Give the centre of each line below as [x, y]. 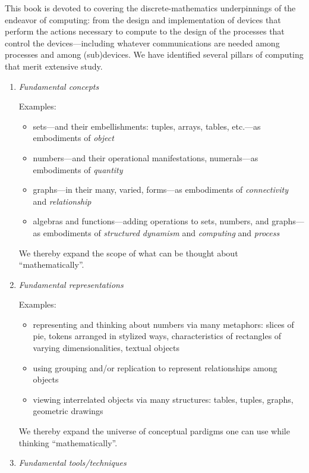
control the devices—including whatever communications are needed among [142, 43]
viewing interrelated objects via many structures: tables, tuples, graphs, [163, 399]
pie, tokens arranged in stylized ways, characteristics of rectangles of [157, 336]
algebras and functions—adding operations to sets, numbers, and [151, 221]
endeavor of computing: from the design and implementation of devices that [143, 19]
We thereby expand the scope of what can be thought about [128, 253]
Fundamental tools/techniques [72, 463]
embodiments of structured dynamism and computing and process [161, 232]
